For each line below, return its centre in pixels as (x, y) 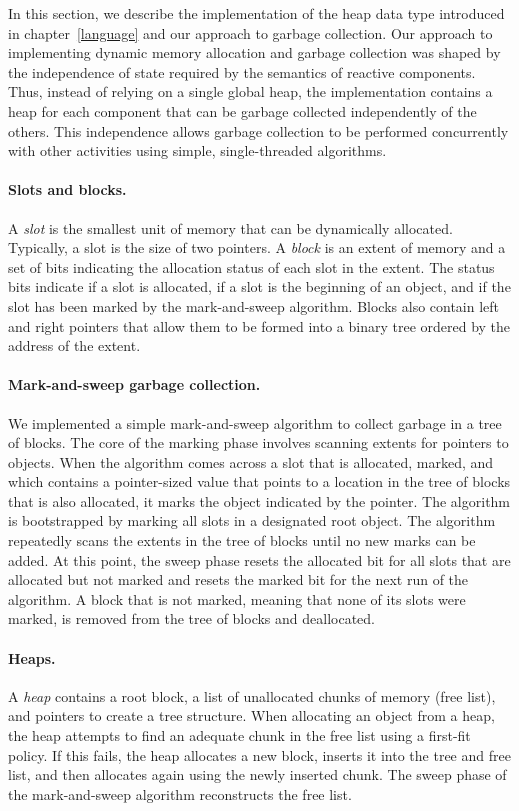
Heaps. (32, 657)
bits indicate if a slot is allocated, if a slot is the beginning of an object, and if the (259, 286)
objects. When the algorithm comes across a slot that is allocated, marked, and (251, 461)
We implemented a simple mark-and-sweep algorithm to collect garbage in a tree (255, 422)
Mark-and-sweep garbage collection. (134, 384)
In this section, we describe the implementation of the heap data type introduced (256, 13)
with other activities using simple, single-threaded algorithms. (197, 150)
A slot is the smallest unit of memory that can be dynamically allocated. (230, 227)
